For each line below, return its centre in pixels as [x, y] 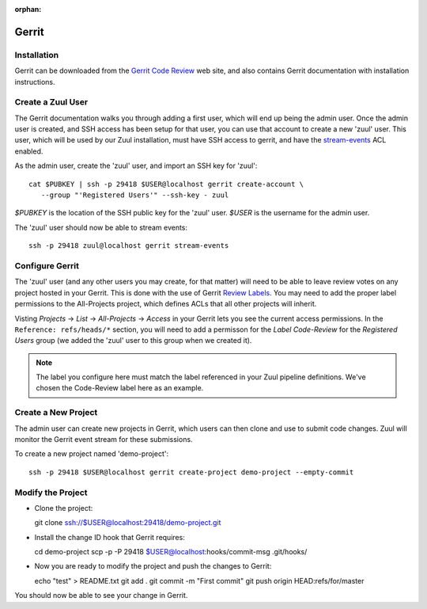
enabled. [29, 151]
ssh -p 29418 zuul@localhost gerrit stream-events [129, 246]
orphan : [28, 9]
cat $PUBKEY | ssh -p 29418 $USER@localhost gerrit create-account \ [166, 184]
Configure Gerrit [47, 265]
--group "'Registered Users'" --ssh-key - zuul [135, 195]
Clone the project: [64, 508]
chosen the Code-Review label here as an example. [120, 388]
